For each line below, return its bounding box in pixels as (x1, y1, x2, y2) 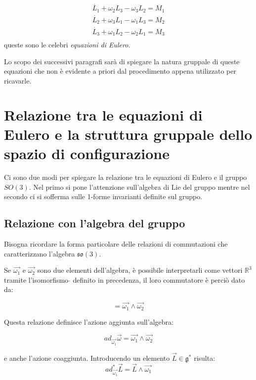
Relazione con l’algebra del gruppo (4, 215, 185, 231)
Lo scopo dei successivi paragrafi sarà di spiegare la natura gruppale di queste (4, 56, 240, 66)
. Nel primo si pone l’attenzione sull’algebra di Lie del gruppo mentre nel (29, 181, 250, 192)
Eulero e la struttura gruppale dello (4, 124, 253, 144)
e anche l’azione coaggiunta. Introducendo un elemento (4, 352, 170, 363)
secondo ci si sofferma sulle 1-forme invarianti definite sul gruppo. (4, 191, 203, 202)
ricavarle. (4, 75, 32, 85)
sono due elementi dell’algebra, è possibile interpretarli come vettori (37, 265, 243, 275)
